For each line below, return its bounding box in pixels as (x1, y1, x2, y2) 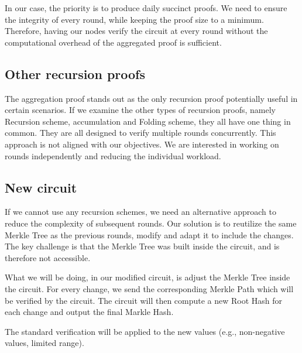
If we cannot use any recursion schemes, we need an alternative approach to (5, 205, 276, 218)
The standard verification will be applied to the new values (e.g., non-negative (5, 325, 285, 337)
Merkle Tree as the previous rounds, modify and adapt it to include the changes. (5, 228, 294, 241)
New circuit (5, 178, 77, 196)
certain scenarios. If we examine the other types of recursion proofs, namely (5, 104, 276, 116)
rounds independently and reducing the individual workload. (5, 149, 221, 162)
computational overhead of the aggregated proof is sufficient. (5, 36, 222, 48)
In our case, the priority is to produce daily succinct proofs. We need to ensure (5, 2, 287, 13)
